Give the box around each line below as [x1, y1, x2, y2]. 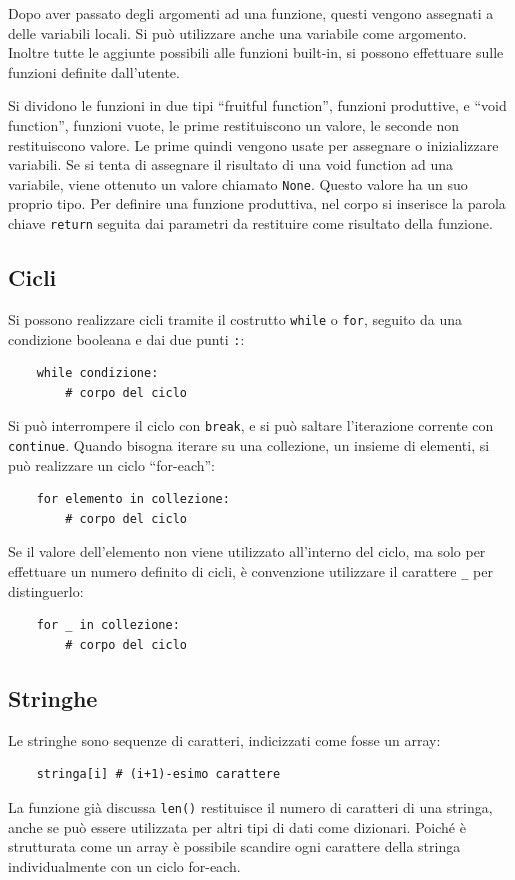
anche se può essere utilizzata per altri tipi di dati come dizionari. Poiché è [8, 816, 466, 837]
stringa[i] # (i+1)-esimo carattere [36, 767, 281, 782]
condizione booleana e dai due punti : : [8, 328, 245, 349]
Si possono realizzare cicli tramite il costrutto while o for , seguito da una [8, 308, 463, 329]
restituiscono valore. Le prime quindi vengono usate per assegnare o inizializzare [8, 134, 499, 155]
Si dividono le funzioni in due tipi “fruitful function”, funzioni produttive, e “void [8, 95, 507, 116]
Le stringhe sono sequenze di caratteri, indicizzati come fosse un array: [8, 729, 441, 750]
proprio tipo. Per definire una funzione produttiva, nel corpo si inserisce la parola [8, 193, 506, 214]
